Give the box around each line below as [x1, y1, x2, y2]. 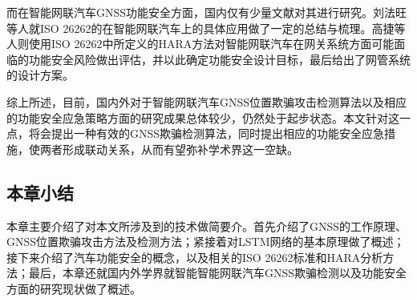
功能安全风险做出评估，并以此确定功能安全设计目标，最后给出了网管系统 [28, 50, 411, 67]
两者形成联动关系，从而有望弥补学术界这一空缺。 [39, 140, 298, 157]
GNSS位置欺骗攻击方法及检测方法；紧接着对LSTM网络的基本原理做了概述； [6, 233, 405, 250]
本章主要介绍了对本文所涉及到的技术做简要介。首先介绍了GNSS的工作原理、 [6, 217, 407, 234]
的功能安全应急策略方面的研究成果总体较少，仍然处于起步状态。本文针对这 [6, 109, 399, 126]
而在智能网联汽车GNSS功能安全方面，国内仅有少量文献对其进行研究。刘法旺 [6, 4, 407, 20]
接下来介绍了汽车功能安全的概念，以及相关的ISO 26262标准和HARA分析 [6, 248, 383, 265]
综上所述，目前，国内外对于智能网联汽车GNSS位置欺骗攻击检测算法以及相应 [6, 93, 407, 110]
